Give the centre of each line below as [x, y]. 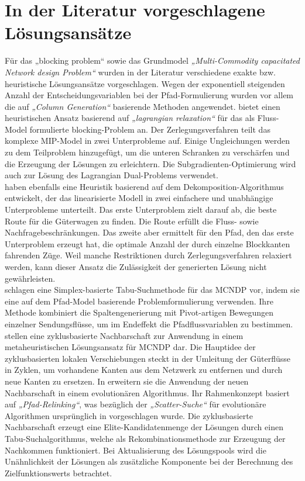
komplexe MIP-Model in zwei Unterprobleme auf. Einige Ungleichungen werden [148, 141]
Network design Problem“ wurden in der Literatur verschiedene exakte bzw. [140, 72]
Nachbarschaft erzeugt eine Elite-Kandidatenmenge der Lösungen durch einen [144, 427]
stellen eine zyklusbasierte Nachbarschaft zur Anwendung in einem [124, 335]
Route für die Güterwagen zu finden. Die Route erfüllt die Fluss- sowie [132, 221]
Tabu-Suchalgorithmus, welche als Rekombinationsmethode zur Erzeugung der [145, 438]
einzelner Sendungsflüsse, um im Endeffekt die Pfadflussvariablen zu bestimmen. [149, 323]
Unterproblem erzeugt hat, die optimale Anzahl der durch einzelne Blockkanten [148, 243]
